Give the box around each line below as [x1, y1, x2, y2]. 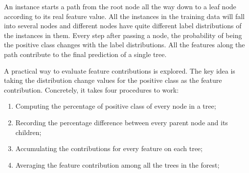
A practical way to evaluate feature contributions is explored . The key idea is [4, 65, 235, 76]
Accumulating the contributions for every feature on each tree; [15, 143, 203, 154]
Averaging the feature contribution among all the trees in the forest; [15, 159, 220, 170]
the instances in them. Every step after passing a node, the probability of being [4, 30, 242, 40]
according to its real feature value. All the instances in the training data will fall [4, 11, 245, 21]
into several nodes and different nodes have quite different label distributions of [4, 20, 242, 31]
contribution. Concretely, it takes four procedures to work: [4, 84, 179, 95]
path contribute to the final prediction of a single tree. [4, 49, 167, 59]
